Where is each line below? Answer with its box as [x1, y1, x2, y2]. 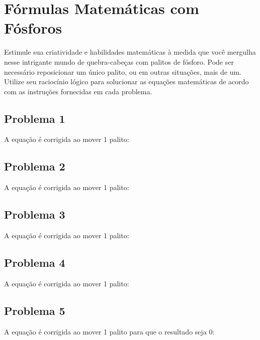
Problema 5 [4, 302, 65, 318]
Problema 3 [4, 207, 65, 222]
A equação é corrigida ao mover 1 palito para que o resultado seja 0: [4, 326, 215, 336]
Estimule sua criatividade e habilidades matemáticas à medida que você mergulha [4, 47, 256, 57]
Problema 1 [4, 110, 65, 126]
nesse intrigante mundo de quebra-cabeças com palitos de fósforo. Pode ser [4, 56, 234, 67]
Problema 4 [4, 255, 65, 270]
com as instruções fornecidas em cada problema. [4, 86, 152, 96]
